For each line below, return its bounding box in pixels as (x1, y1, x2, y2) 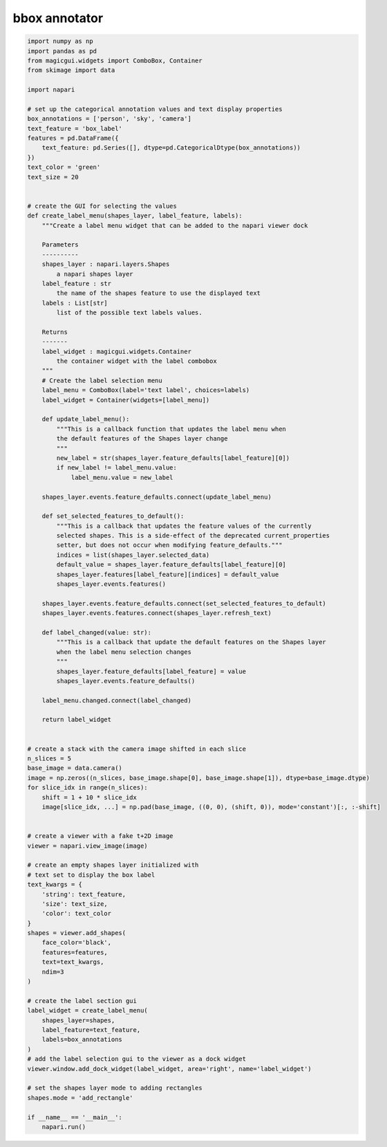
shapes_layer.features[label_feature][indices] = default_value (56, 570, 279, 578)
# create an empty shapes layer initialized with (27, 861, 199, 869)
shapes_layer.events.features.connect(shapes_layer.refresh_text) (41, 610, 272, 617)
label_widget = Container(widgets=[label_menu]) (41, 395, 210, 404)
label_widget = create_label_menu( (27, 1006, 148, 1015)
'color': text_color (41, 909, 112, 918)
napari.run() (41, 1123, 86, 1130)
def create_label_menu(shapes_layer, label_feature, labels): (27, 212, 243, 220)
